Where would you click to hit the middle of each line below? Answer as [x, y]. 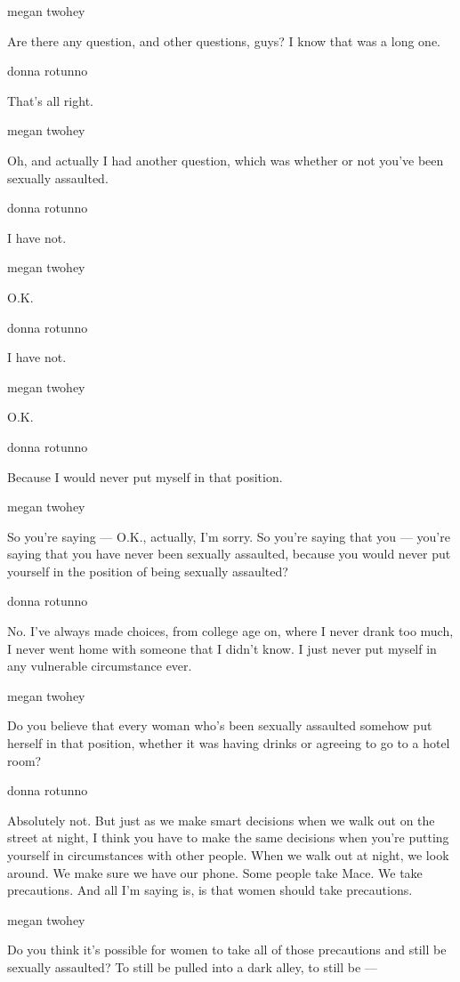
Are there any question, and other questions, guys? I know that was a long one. [224, 40]
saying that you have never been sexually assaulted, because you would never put [229, 554]
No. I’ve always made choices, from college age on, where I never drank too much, [230, 631]
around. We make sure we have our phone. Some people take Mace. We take [215, 872]
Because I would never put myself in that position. [145, 476]
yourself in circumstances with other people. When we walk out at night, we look [228, 855]
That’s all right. [50, 100]
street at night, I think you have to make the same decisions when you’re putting [228, 837]
